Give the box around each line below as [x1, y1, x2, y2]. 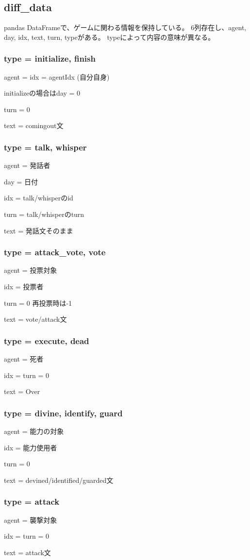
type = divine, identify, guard [4, 407, 123, 419]
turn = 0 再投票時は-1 [4, 297, 72, 308]
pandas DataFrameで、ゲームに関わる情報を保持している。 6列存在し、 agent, [4, 22, 247, 33]
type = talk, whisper [4, 141, 87, 153]
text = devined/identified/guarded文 [4, 475, 114, 485]
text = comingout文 [4, 120, 64, 131]
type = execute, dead [4, 334, 89, 346]
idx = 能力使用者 [4, 442, 57, 452]
